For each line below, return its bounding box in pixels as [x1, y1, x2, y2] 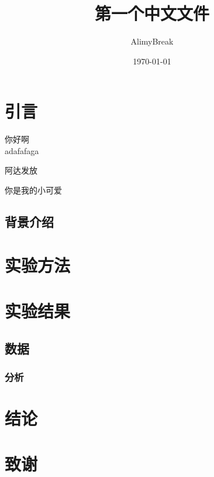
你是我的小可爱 [5, 184, 62, 196]
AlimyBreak [130, 35, 174, 47]
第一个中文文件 [94, 1, 209, 25]
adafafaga [5, 144, 39, 156]
